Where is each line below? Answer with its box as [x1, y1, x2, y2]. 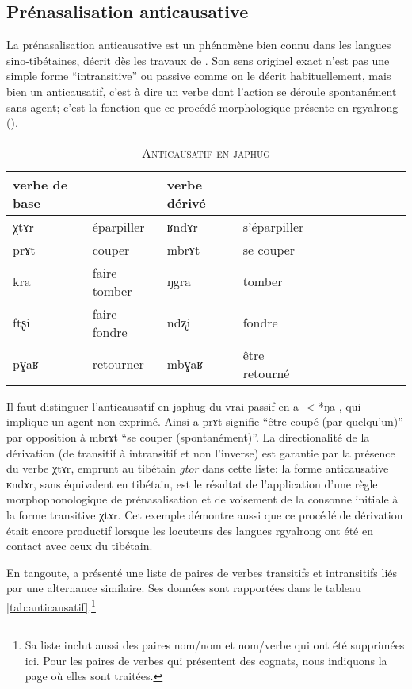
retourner [92, 354, 144, 373]
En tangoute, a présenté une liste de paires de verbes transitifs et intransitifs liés [6, 564, 398, 580]
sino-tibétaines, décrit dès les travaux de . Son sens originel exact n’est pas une [6, 52, 390, 68]
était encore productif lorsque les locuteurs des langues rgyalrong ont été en [6, 522, 373, 538]
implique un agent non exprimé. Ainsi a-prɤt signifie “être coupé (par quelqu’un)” [6, 413, 403, 430]
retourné [242, 363, 290, 382]
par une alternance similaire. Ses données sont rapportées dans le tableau [6, 580, 361, 596]
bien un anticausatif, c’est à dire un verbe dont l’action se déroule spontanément [6, 82, 397, 99]
